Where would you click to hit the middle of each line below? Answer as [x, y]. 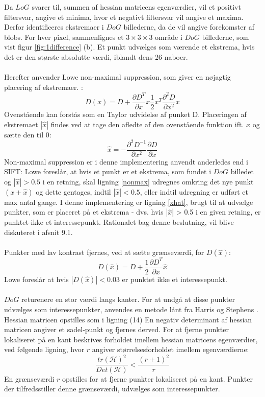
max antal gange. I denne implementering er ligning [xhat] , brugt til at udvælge [129, 202]
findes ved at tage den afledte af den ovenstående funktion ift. [147, 124]
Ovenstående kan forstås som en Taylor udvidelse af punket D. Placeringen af [125, 114]
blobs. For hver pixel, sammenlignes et [64, 37]
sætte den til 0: [28, 134]
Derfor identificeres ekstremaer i [54, 27]
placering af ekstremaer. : [44, 87]
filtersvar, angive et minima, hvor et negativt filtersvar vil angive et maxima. [124, 17]
